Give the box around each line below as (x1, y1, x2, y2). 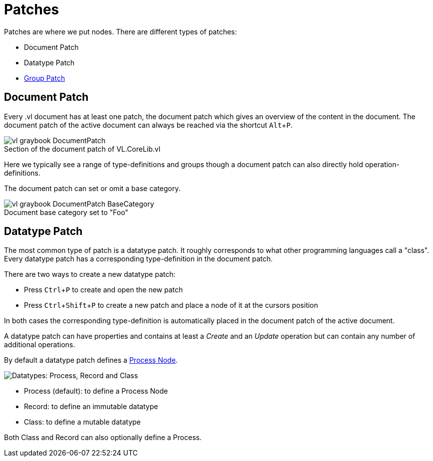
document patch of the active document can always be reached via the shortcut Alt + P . (4, 120, 293, 129)
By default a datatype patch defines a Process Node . (4, 356, 178, 365)
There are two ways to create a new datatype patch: (4, 270, 176, 279)
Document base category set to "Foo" (4, 208, 129, 217)
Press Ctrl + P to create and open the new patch (24, 285, 183, 294)
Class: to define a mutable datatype (24, 418, 141, 427)
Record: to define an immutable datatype (24, 402, 158, 411)
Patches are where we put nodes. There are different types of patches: (4, 27, 237, 36)
